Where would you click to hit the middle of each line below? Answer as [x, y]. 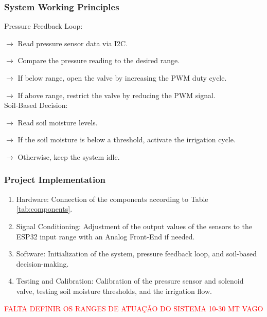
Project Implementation [55, 180]
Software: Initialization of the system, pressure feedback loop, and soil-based [137, 254]
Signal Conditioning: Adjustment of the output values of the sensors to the [134, 226]
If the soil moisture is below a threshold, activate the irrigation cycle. [127, 139]
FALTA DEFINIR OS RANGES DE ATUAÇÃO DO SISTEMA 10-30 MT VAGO [134, 308]
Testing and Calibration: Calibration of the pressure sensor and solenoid [130, 281]
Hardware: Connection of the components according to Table [112, 199]
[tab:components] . [44, 209]
